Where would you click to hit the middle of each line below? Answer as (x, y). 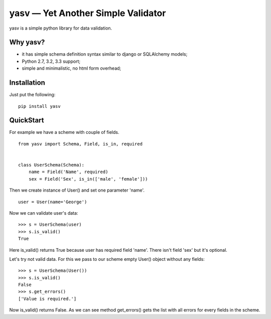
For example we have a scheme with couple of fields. (64, 132)
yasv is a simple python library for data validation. (61, 28)
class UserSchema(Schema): (51, 165)
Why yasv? (27, 42)
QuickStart (27, 120)
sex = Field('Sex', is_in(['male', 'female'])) (88, 179)
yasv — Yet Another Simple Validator (88, 13)
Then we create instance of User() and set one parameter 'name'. (77, 190)
